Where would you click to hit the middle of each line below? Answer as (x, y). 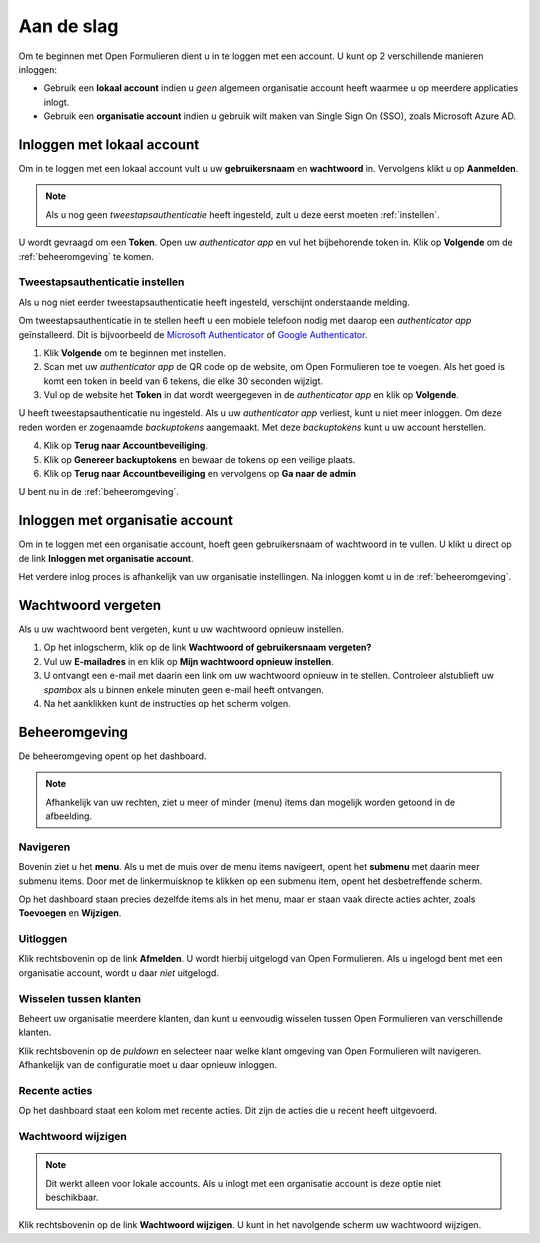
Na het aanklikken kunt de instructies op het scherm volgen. (167, 703)
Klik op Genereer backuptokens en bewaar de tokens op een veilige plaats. (199, 459)
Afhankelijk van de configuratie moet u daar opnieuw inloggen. (148, 1065)
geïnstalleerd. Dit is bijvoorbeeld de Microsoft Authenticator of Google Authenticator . (193, 334)
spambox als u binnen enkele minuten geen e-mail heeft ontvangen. (184, 689)
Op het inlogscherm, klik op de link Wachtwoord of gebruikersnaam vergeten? (207, 647)
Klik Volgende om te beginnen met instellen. (135, 352)
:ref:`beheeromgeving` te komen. (86, 256)
